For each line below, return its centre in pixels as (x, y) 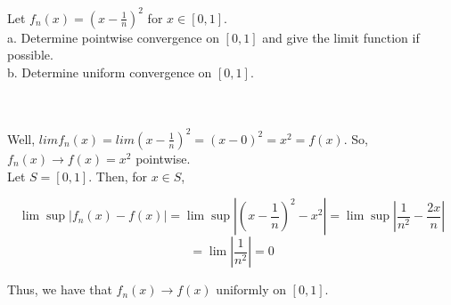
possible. (30, 55)
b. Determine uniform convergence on (110, 72)
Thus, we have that (60, 289)
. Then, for (118, 176)
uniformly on (251, 289)
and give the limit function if (341, 37)
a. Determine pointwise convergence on (113, 37)
